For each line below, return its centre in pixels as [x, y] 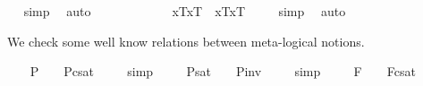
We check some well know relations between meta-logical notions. [186, 41]
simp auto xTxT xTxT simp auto [185, 11]
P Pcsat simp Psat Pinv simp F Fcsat [223, 71]
